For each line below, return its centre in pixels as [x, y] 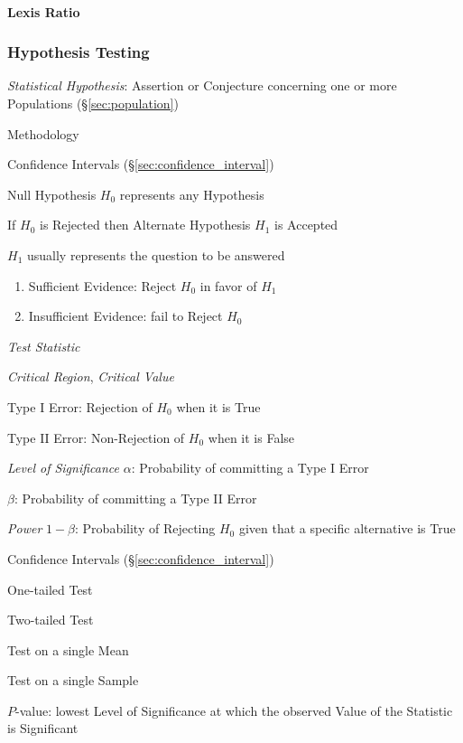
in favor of [228, 285]
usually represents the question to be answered [156, 254]
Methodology [43, 133]
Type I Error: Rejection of [80, 406]
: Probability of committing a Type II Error [135, 498]
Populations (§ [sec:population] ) [93, 103]
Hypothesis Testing [79, 52]
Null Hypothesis [52, 194]
